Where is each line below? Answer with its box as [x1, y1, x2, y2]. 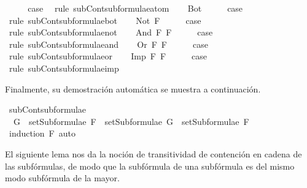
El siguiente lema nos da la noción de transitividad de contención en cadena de [5, 147, 302, 160]
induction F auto [9, 127, 76, 140]
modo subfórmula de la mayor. [5, 171, 120, 184]
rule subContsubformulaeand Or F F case [9, 37, 208, 50]
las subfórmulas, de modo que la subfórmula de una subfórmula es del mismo [5, 159, 295, 172]
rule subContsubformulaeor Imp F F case [9, 50, 207, 62]
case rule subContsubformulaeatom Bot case [28, 2, 243, 14]
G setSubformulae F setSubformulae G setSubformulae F [13, 115, 249, 127]
